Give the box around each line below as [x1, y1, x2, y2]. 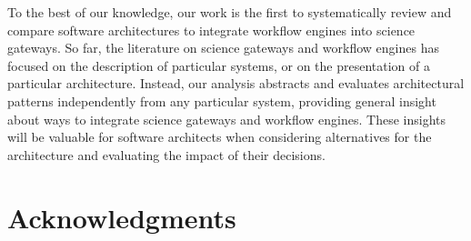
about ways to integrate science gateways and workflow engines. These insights [7, 109, 446, 128]
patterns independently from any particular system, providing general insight [7, 91, 436, 110]
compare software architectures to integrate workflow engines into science [7, 20, 416, 39]
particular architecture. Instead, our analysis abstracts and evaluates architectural [7, 74, 465, 93]
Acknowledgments [7, 198, 236, 236]
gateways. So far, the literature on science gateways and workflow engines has [7, 38, 439, 57]
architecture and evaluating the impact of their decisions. [7, 145, 326, 164]
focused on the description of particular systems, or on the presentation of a [7, 55, 430, 75]
